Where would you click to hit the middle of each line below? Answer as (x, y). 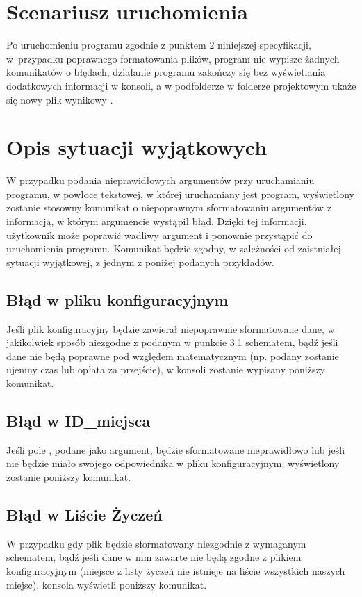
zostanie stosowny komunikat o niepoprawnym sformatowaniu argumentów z (169, 207)
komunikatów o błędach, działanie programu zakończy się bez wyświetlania (166, 72)
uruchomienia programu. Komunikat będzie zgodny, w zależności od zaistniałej (174, 248)
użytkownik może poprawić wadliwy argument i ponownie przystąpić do (159, 235)
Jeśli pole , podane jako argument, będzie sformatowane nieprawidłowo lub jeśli (176, 449)
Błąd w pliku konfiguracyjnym (117, 299)
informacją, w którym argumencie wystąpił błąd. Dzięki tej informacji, (157, 221)
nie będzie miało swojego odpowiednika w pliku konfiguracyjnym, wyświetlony (173, 463)
